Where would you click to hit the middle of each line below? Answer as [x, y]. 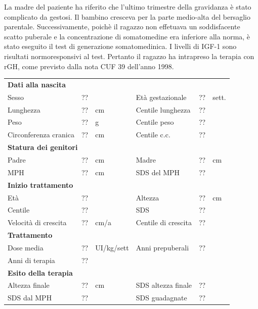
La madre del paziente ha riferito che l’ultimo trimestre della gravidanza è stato [128, 7]
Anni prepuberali [162, 247]
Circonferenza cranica [41, 135]
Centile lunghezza [163, 109]
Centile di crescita [164, 222]
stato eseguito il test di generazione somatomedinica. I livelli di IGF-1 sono [120, 46]
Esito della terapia [40, 272]
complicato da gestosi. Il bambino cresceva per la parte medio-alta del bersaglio [127, 16]
